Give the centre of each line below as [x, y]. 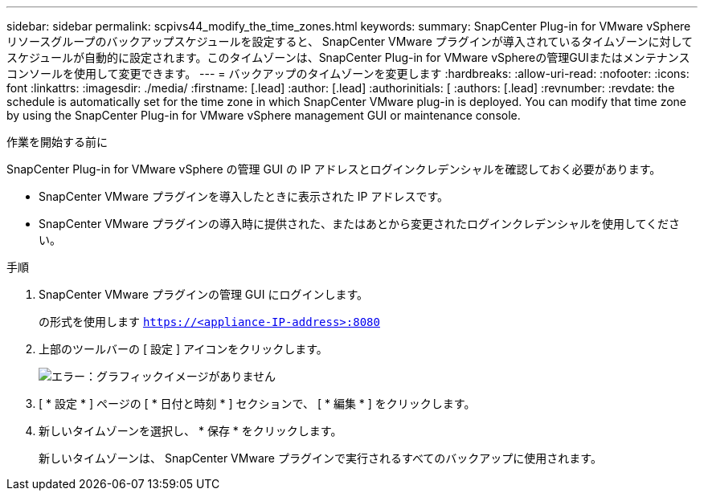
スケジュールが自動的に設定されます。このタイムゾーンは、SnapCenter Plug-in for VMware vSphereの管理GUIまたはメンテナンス [348, 57]
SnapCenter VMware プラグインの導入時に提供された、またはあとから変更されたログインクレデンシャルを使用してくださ [360, 224]
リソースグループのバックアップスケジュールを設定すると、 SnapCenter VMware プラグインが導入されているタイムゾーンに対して [350, 41]
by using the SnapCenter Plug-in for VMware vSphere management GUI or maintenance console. [264, 115]
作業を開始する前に [57, 142]
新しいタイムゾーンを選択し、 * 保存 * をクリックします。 [190, 431]
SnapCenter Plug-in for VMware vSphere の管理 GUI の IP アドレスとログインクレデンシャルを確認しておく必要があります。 [334, 169]
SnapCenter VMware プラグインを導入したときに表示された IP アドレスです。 [244, 196]
